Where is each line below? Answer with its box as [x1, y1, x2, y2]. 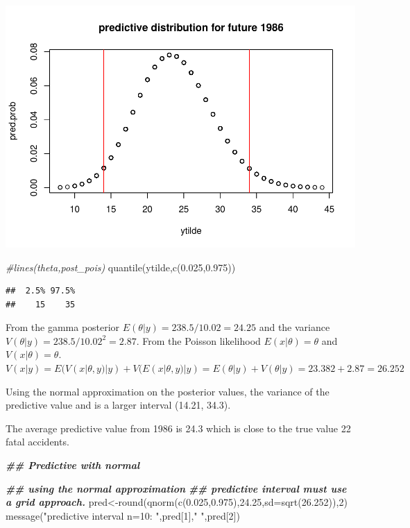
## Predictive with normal [6, 458, 140, 472]
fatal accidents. [6, 434, 69, 449]
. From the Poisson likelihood [136, 333, 261, 348]
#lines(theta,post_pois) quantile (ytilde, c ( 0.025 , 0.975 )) [6, 259, 236, 274]
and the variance [259, 320, 330, 334]
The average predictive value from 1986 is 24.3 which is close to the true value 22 [6, 420, 351, 435]
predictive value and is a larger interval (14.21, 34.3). [6, 398, 231, 412]
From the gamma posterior [6, 320, 120, 334]
